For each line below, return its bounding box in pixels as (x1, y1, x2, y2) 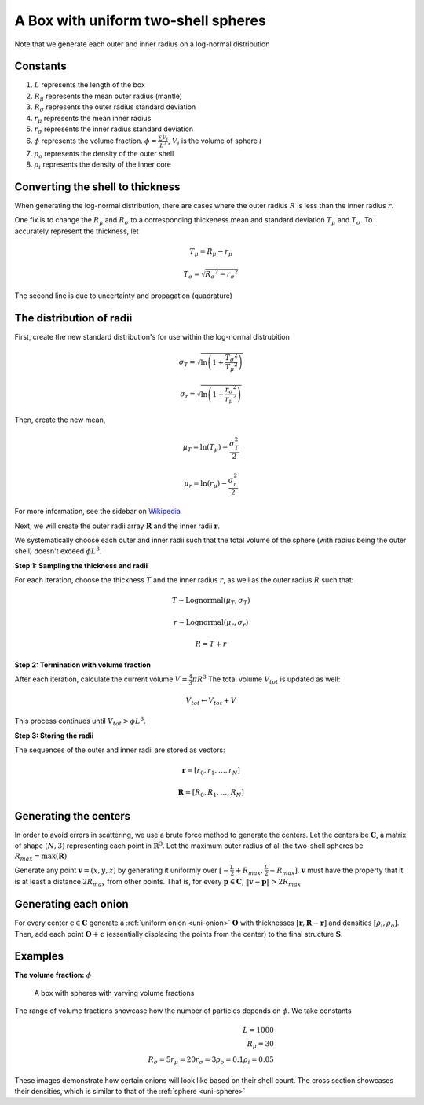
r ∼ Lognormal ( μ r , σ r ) (173, 618, 249, 629)
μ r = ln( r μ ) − (184, 479, 228, 490)
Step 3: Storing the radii (14, 731, 94, 740)
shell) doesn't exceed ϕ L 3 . (14, 545, 102, 556)
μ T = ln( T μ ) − (182, 442, 228, 453)
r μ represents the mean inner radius (34, 113, 152, 125)
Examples (14, 949, 64, 963)
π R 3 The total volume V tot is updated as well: (192, 674, 341, 685)
